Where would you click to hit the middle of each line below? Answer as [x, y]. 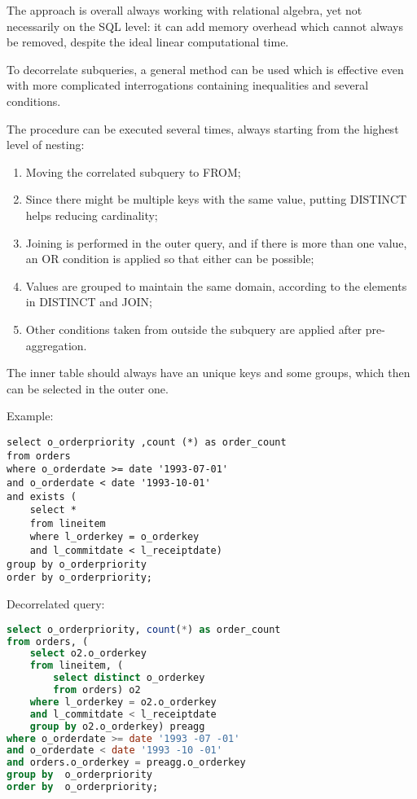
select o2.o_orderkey [88, 654]
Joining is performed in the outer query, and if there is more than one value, [216, 242]
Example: [30, 416]
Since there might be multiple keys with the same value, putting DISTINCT [216, 199]
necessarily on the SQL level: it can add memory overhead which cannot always [205, 26]
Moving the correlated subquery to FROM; [133, 171]
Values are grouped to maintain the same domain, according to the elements [216, 285]
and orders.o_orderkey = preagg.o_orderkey [126, 763]
